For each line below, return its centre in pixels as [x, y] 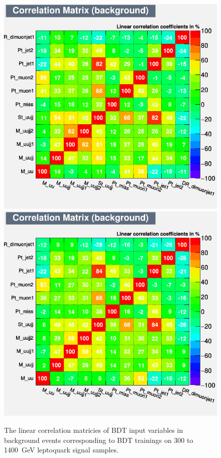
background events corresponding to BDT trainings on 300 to [99, 440]
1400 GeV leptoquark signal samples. [61, 450]
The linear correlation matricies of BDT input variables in [94, 430]
